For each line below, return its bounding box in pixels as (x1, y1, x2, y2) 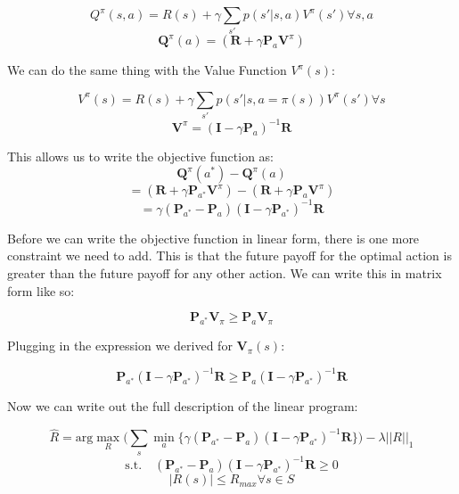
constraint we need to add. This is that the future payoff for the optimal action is (7, 246, 452, 265)
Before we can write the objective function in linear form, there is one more (7, 228, 420, 247)
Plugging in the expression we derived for (7, 336, 233, 355)
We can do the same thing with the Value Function (7, 61, 287, 79)
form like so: (7, 281, 75, 300)
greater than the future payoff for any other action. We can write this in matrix (7, 264, 442, 283)
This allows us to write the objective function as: (7, 146, 274, 165)
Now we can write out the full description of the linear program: (7, 397, 358, 416)
